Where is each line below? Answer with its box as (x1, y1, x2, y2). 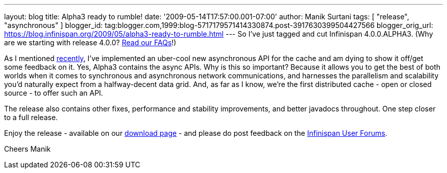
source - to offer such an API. (4, 89, 103, 97)
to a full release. (4, 113, 58, 122)
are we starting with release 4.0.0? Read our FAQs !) (4, 38, 177, 47)
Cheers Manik (4, 145, 51, 153)
